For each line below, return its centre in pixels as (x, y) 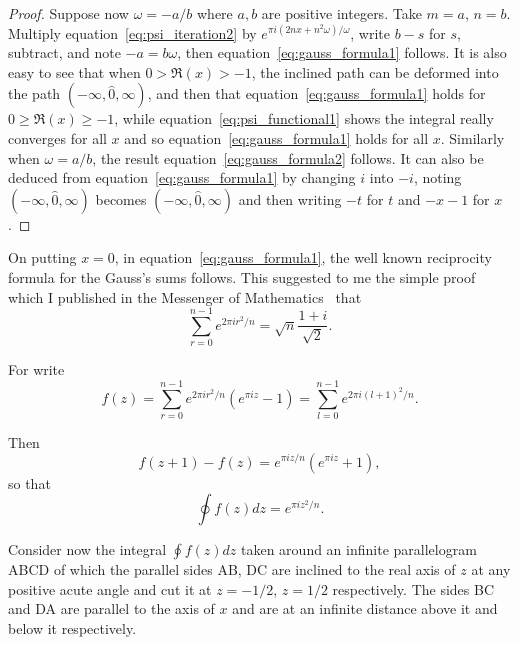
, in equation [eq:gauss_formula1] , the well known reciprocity (303, 257)
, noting (437, 177)
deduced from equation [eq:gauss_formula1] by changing (182, 177)
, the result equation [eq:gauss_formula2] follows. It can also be (288, 157)
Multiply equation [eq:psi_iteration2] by (132, 32)
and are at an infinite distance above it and (365, 608)
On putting (42, 257)
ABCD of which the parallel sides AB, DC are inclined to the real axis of (232, 569)
